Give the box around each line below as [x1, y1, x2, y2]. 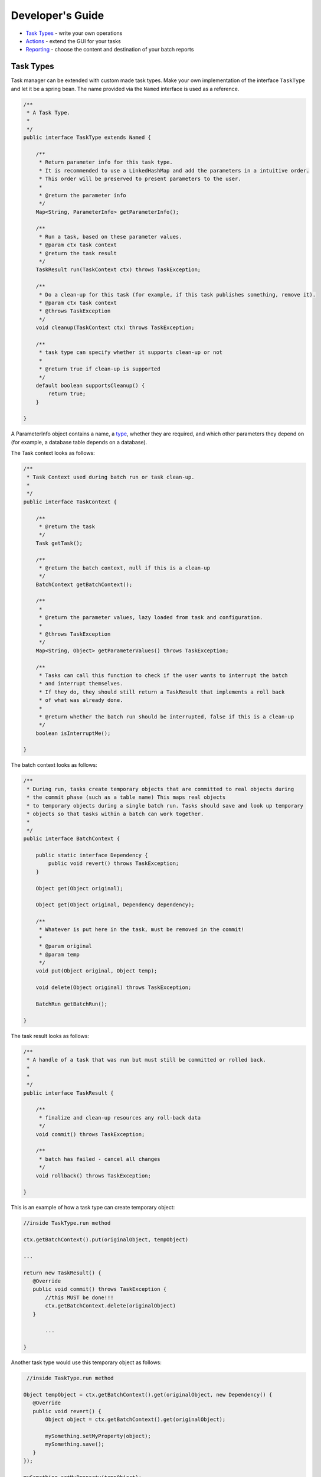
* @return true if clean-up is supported [38, 366, 160, 372]
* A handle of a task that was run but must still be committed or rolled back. [27, 1056, 267, 1063]
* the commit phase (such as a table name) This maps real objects [27, 794, 226, 801]
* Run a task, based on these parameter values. [38, 233, 182, 240]
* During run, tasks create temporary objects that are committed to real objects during [27, 786, 294, 792]
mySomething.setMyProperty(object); [45, 1433, 152, 1439]
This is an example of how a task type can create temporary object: [11, 1204, 175, 1211]
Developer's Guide [11, 9, 104, 22]
